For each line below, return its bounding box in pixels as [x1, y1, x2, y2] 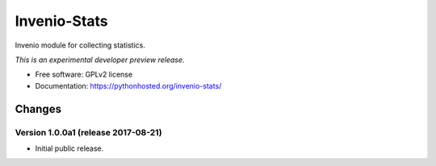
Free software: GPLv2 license [35, 69, 133, 80]
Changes [15, 102, 62, 116]
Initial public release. [35, 143, 104, 153]
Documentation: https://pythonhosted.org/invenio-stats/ [35, 81, 222, 90]
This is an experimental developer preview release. [15, 55, 185, 64]
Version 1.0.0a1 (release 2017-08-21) [15, 127, 162, 138]
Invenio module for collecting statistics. [15, 40, 145, 50]
